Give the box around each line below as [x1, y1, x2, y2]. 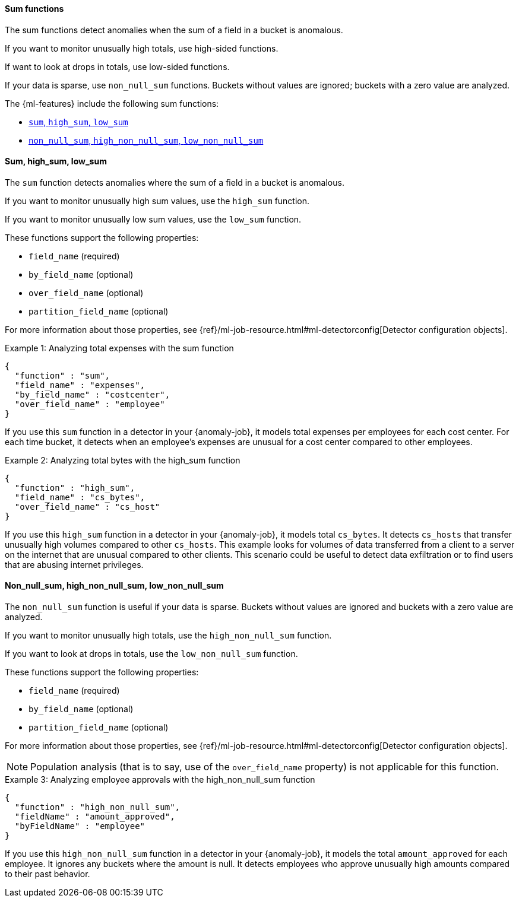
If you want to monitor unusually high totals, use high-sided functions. [5, 43, 279, 53]
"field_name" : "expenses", [14, 380, 145, 390]
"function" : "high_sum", [14, 482, 135, 493]
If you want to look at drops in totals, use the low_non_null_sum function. [5, 649, 298, 659]
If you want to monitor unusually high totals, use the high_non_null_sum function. [5, 630, 332, 641]
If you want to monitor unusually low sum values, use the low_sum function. [5, 214, 302, 224]
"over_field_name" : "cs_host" [14, 501, 160, 512]
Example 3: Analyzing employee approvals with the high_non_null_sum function [5, 774, 315, 785]
